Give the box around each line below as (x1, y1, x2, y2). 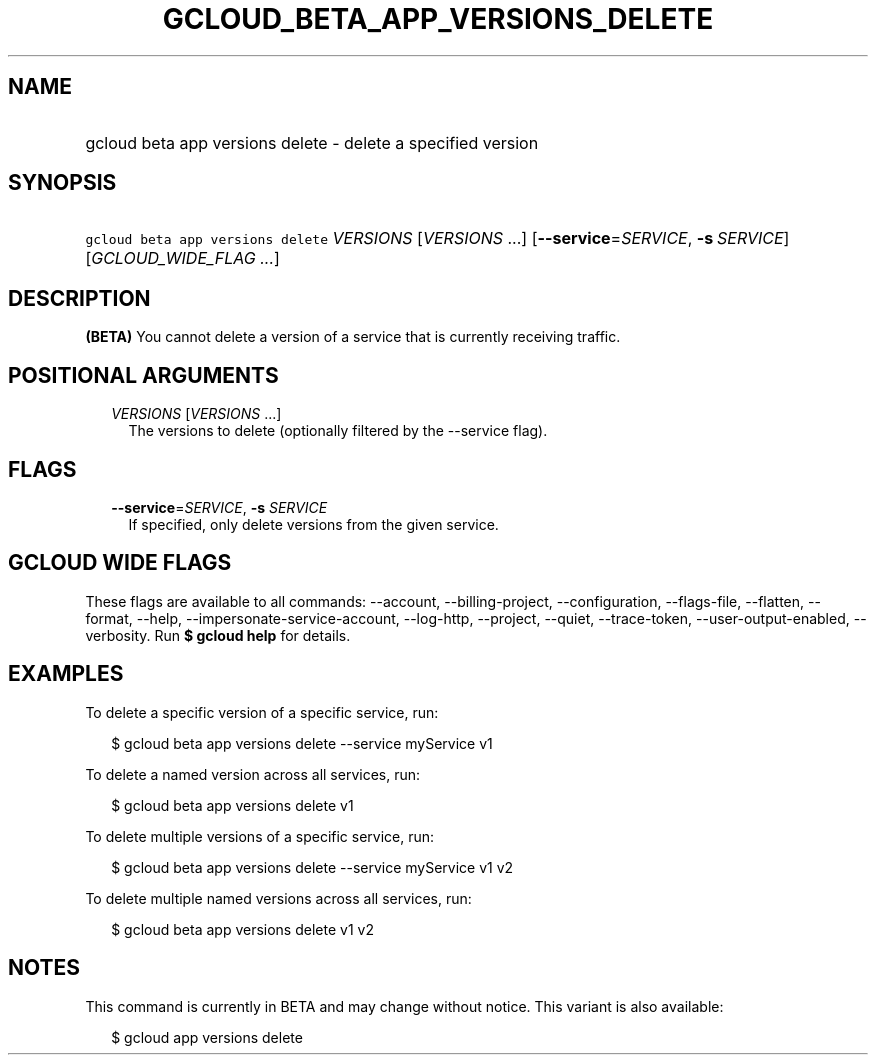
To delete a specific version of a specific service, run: (85, 703, 439, 721)
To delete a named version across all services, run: (85, 765, 421, 783)
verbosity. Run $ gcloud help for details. (85, 626, 351, 644)
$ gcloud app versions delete (111, 1028, 303, 1046)
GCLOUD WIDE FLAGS (8, 550, 232, 576)
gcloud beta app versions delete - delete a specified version (85, 132, 539, 153)
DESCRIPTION (8, 285, 151, 311)
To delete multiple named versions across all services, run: (85, 889, 472, 907)
